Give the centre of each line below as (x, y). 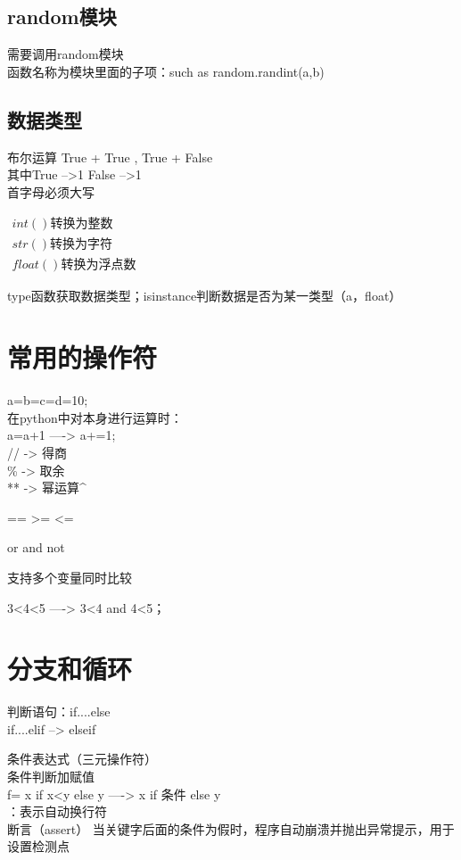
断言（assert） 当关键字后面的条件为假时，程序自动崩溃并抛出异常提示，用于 (231, 828)
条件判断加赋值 (51, 777)
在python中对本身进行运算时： (95, 417)
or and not (36, 547)
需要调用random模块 (66, 54)
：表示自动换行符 (57, 811)
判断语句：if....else (59, 711)
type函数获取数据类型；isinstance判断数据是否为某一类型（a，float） (205, 296)
